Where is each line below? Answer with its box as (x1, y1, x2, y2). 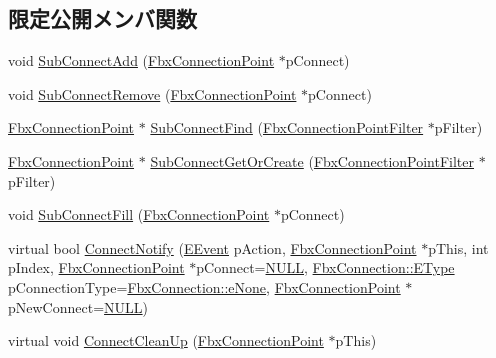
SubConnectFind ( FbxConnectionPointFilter (150, 117, 424, 138)
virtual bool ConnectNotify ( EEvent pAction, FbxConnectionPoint (8, 237, 417, 258)
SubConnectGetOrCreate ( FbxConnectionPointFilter (150, 150, 475, 171)
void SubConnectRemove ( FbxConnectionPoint (8, 83, 297, 104)
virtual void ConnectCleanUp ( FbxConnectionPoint (8, 330, 324, 351)
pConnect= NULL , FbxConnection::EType (196, 257, 455, 278)
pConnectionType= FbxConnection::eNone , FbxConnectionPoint (8, 276, 401, 297)
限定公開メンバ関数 (8, 3, 197, 34)
